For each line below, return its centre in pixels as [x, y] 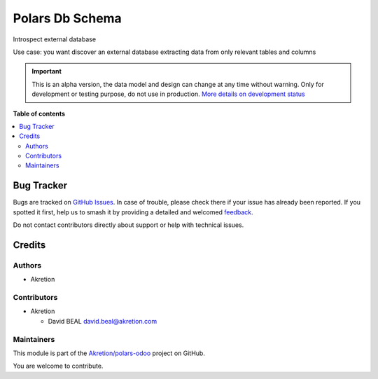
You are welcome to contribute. [58, 366]
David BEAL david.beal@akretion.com [103, 321]
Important [47, 71]
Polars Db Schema [67, 18]
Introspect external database [55, 39]
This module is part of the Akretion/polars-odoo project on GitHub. [109, 353]
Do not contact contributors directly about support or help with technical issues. [128, 225]
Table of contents [39, 113]
